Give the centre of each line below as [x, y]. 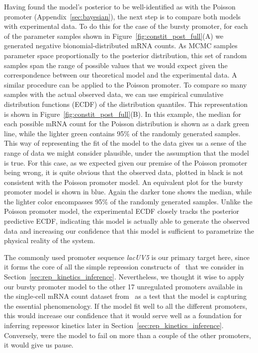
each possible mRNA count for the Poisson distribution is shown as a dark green [127, 124]
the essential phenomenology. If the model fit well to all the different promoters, [126, 306]
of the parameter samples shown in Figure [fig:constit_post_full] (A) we [114, 36]
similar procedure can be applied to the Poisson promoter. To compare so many [126, 84]
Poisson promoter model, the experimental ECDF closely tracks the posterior [122, 211]
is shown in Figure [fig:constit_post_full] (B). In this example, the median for [123, 114]
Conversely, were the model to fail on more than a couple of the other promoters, [128, 335]
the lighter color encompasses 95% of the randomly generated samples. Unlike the [128, 201]
